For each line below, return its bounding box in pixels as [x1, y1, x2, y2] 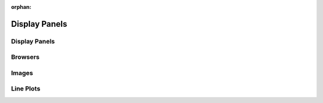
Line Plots [11, 85, 41, 93]
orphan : [11, 4, 32, 10]
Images [11, 68, 33, 77]
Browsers [11, 53, 40, 61]
